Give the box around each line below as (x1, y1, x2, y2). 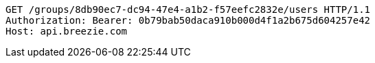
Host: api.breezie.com (5, 26, 128, 37)
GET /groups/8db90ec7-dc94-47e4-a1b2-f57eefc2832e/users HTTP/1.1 (5, 4, 371, 15)
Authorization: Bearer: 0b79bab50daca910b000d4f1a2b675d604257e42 (5, 15, 371, 26)
